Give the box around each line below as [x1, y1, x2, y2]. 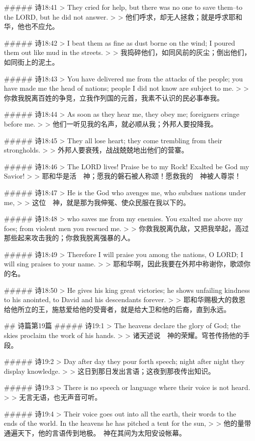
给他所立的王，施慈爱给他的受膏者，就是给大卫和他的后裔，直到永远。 [4, 304, 230, 314]
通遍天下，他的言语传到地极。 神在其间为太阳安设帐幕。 [4, 427, 186, 438]
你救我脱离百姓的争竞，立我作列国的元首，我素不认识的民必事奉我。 [4, 92, 224, 103]
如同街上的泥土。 [4, 56, 59, 67]
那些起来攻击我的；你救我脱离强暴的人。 [4, 233, 134, 243]
